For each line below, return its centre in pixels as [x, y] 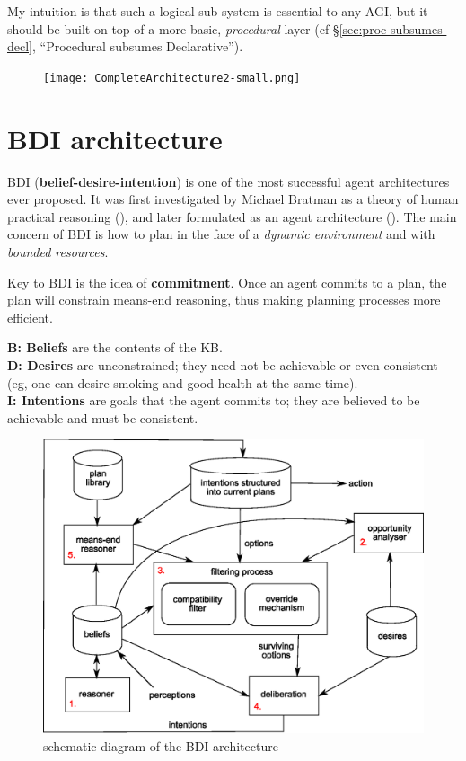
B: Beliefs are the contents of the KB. [115, 347]
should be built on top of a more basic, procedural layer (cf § [173, 28]
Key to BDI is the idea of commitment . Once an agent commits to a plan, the [227, 282]
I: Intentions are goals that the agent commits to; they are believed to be [214, 400]
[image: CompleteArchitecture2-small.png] [172, 78]
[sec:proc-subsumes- [393, 28]
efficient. [30, 317]
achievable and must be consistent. [103, 417]
